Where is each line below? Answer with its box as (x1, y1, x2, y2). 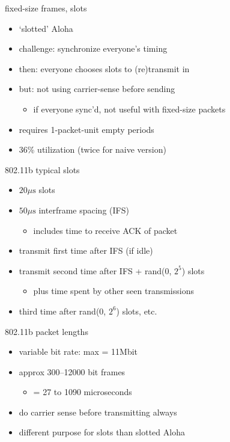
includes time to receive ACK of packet (33, 224, 178, 236)
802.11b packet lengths (5, 325, 88, 337)
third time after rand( (19, 304, 100, 317)
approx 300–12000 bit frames (19, 365, 126, 378)
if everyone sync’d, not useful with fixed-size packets (33, 102, 226, 115)
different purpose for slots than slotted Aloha (19, 426, 185, 438)
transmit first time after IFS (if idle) (19, 244, 153, 257)
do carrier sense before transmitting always (19, 405, 177, 418)
